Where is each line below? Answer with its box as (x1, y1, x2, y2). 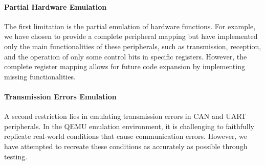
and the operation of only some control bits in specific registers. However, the (4, 51, 247, 61)
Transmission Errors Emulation (4, 91, 117, 101)
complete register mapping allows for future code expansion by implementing (4, 61, 245, 72)
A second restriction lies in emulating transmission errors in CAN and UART (4, 111, 247, 121)
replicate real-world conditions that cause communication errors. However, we (4, 131, 247, 141)
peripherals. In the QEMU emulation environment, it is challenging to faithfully (4, 120, 254, 131)
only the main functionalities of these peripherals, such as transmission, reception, (4, 40, 261, 51)
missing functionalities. (4, 71, 76, 81)
